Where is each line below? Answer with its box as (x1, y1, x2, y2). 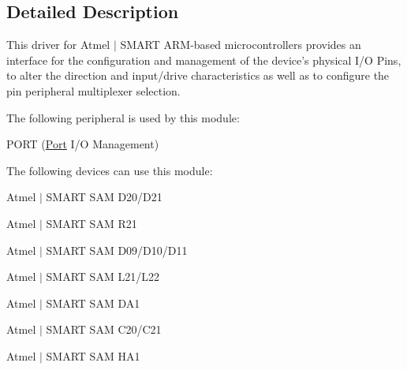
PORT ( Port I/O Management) (6, 136, 159, 152)
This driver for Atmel (6, 36, 110, 53)
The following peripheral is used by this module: (6, 109, 240, 125)
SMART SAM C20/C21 (46, 321, 162, 338)
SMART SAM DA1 (46, 294, 140, 311)
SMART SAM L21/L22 (46, 268, 159, 285)
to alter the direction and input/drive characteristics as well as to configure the (6, 67, 390, 84)
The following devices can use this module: (6, 162, 213, 178)
